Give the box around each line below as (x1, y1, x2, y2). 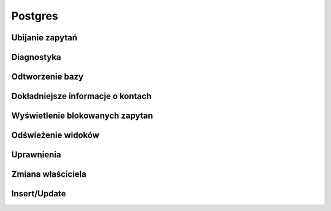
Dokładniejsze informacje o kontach (11, 91, 152, 102)
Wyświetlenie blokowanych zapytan (11, 111, 153, 121)
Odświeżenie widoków (11, 130, 99, 141)
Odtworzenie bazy (11, 72, 84, 82)
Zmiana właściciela (11, 169, 87, 180)
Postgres (11, 9, 58, 23)
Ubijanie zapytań (11, 32, 78, 43)
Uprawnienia (11, 150, 61, 160)
